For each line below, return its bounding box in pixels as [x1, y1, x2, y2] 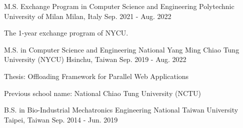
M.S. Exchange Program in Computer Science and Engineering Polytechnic [4, 1, 234, 11]
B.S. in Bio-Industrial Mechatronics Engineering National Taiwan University [4, 104, 238, 115]
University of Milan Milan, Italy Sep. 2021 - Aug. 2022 [4, 10, 171, 21]
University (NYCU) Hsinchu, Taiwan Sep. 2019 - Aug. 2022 [4, 54, 186, 64]
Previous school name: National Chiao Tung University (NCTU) [4, 87, 201, 98]
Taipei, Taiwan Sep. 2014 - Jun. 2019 [4, 114, 118, 124]
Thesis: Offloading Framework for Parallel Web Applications [4, 70, 189, 81]
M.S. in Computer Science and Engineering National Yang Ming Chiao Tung [4, 44, 239, 54]
